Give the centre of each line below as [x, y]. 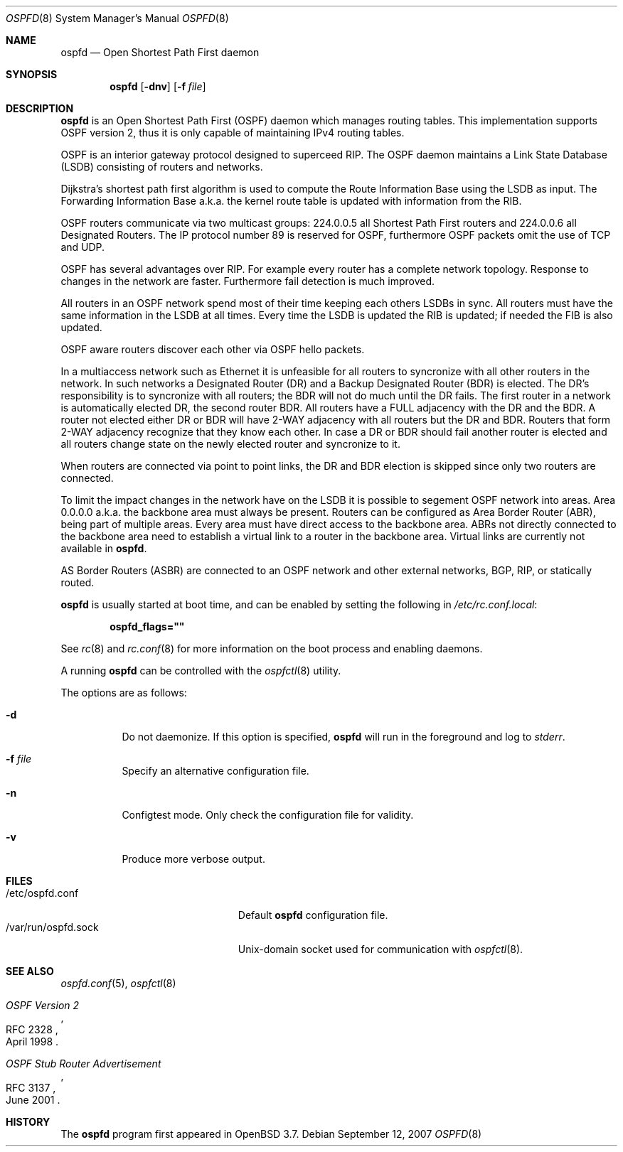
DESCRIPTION [40, 108]
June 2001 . [33, 1100]
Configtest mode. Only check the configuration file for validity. [268, 815]
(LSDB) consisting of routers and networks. [162, 167]
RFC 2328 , [32, 1029]
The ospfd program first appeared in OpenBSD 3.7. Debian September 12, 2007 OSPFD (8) [271, 1134]
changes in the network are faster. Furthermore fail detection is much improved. [248, 281]
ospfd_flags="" [147, 626]
